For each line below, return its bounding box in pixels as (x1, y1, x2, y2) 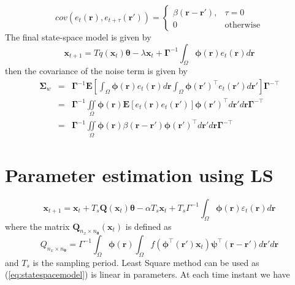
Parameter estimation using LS (5, 162, 274, 187)
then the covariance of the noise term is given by (5, 64, 188, 77)
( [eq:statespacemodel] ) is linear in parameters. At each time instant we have (5, 268, 290, 281)
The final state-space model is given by (5, 31, 151, 43)
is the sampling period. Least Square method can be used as (33, 256, 259, 268)
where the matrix (5, 219, 70, 232)
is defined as (125, 219, 172, 232)
